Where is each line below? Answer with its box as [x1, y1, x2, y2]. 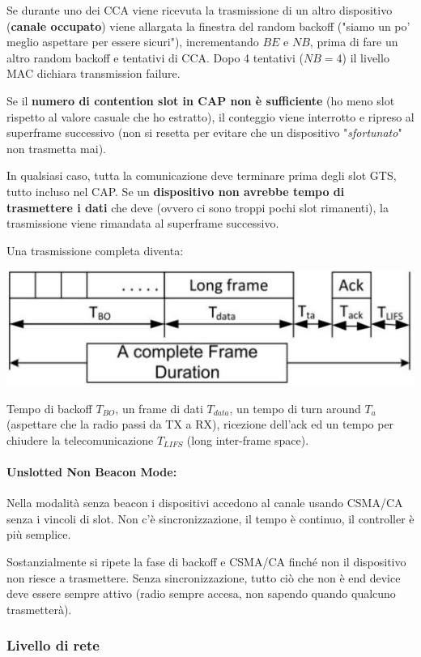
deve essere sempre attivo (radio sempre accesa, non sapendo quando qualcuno [6, 585, 396, 602]
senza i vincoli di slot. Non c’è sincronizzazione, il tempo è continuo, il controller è [6, 510, 415, 527]
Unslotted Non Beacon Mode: [6, 463, 177, 480]
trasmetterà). [6, 600, 72, 617]
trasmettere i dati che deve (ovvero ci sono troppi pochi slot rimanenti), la [6, 198, 389, 215]
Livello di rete [6, 635, 100, 655]
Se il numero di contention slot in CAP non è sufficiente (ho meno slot [6, 92, 395, 109]
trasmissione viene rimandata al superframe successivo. [6, 215, 279, 232]
